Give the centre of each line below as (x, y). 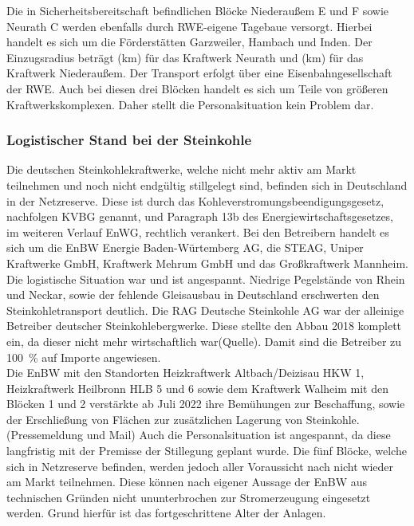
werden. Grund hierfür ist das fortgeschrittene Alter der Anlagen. (166, 513)
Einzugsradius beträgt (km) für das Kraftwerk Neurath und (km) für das (185, 57)
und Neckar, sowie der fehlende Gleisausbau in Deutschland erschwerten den (193, 294)
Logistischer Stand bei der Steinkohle (129, 140)
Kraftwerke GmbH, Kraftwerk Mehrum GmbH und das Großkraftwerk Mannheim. (207, 263)
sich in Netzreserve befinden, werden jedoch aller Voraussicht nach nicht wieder (200, 466)
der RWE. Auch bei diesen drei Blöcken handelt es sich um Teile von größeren (197, 88)
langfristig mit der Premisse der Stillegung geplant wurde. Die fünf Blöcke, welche (207, 451)
